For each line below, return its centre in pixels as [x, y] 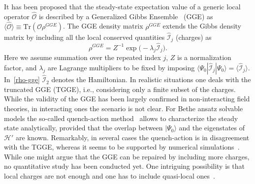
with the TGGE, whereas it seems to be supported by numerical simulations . [122, 147]
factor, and [20, 67]
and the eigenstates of [212, 128]
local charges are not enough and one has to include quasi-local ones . [110, 176]
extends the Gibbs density [202, 26]
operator [17, 16]
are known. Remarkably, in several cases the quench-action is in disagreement [132, 137]
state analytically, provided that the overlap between [83, 128]
